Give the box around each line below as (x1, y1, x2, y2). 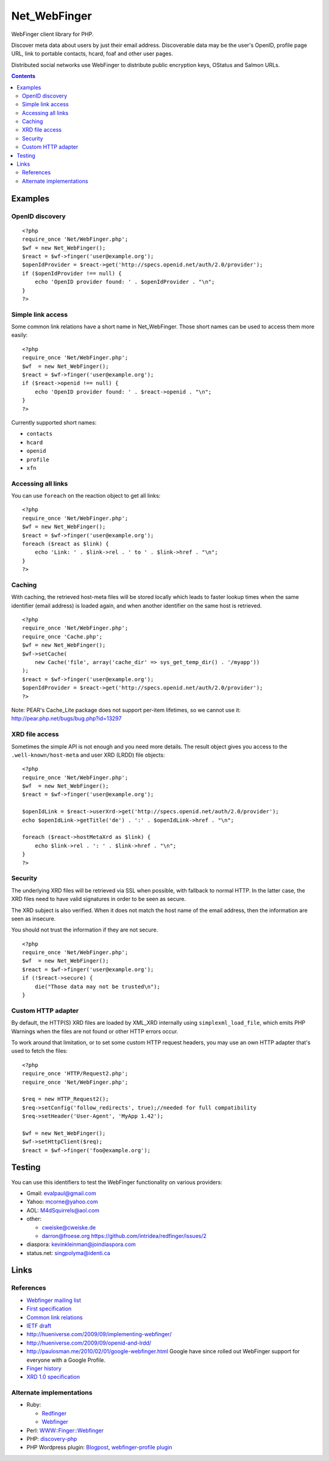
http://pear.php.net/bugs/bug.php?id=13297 (11, 715, 122, 722)
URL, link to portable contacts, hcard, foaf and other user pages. (11, 50, 173, 57)
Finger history (26, 1365, 62, 1372)
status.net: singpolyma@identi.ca (26, 1249, 111, 1256)
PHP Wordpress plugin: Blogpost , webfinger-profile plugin (26, 1444, 172, 1451)
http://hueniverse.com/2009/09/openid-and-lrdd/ (26, 1339, 152, 1346)
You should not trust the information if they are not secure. (11, 926, 158, 933)
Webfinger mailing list (26, 1297, 82, 1304)
